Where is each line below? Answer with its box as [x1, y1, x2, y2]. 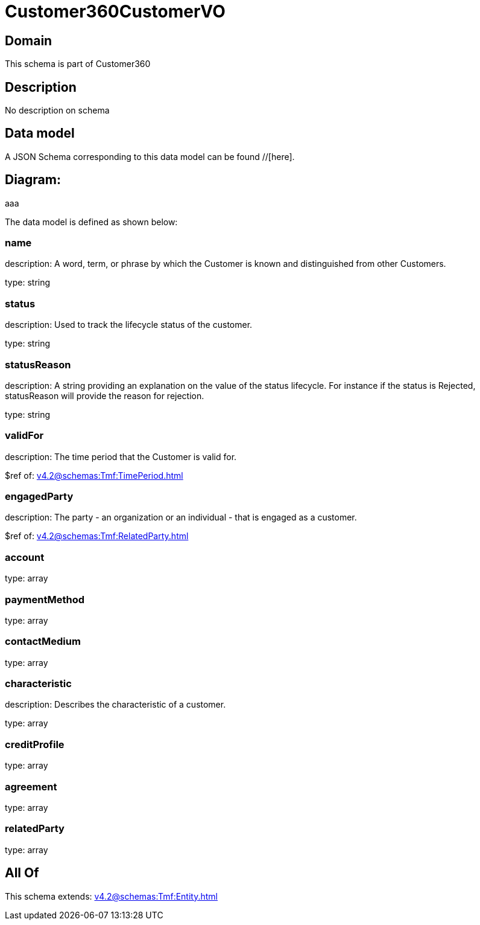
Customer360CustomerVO [5, 1, 226, 22]
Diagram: [5, 172, 61, 188]
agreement [5, 780, 57, 793]
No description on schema [5, 105, 110, 116]
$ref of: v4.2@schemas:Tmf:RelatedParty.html [5, 531, 189, 542]
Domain [5, 33, 52, 48]
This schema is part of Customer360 [5, 59, 151, 69]
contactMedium [5, 635, 81, 648]
